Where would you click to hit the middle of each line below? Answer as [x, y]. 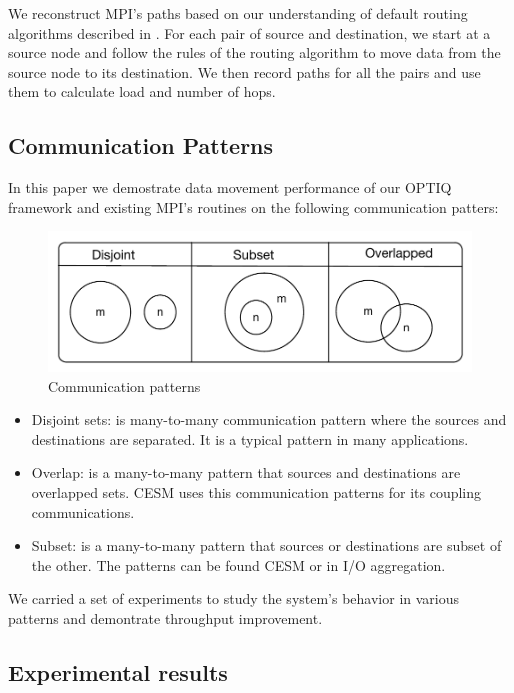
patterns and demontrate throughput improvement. [165, 617]
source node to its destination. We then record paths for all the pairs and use [244, 71]
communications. [83, 511]
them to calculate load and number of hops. [142, 91]
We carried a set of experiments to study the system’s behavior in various [234, 598]
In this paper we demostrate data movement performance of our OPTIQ [230, 187]
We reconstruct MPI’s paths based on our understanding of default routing [238, 13]
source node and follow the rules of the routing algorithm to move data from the [254, 52]
